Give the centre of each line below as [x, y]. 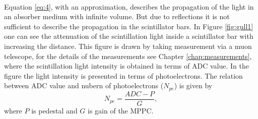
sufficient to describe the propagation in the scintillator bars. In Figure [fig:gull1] [129, 26]
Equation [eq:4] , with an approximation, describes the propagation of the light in [129, 6]
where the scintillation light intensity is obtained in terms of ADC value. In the [126, 66]
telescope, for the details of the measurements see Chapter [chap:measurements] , [128, 56]
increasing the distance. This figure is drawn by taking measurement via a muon [128, 46]
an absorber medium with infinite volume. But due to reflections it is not [117, 16]
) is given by [193, 85]
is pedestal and [54, 110]
